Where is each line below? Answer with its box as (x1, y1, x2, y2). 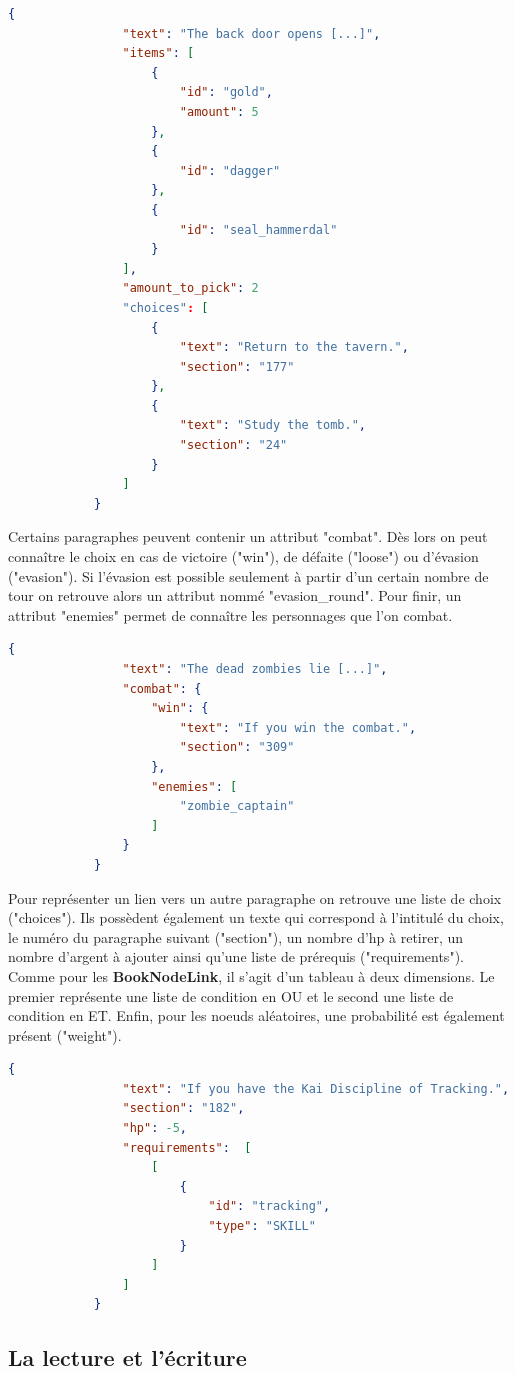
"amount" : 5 (179, 104, 259, 119)
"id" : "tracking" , (208, 1199, 331, 1214)
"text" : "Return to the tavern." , (179, 340, 409, 355)
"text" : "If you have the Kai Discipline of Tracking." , (122, 1081, 510, 1096)
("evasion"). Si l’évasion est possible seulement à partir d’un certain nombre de (8, 565, 489, 586)
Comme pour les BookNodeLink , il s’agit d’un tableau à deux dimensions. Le (8, 965, 495, 986)
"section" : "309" (179, 740, 295, 755)
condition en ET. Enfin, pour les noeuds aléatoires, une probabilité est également (8, 1005, 505, 1026)
